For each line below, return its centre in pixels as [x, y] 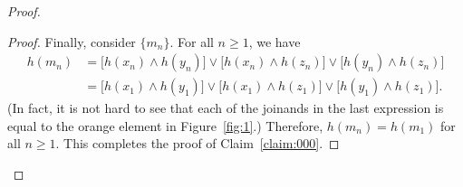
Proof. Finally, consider [72, 41]
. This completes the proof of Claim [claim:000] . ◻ [198, 143]
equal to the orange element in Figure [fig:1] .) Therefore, [165, 125]
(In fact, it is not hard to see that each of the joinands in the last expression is [226, 108]
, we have [275, 41]
